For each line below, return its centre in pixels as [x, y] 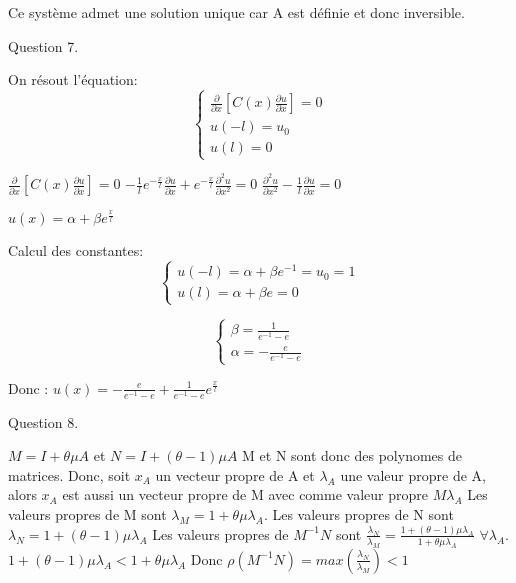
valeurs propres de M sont [87, 514]
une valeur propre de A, [413, 474]
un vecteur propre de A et [235, 474]
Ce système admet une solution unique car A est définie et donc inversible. [236, 12]
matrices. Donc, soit [69, 474]
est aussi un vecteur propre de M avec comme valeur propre [245, 494]
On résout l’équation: [73, 79]
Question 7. [43, 45]
